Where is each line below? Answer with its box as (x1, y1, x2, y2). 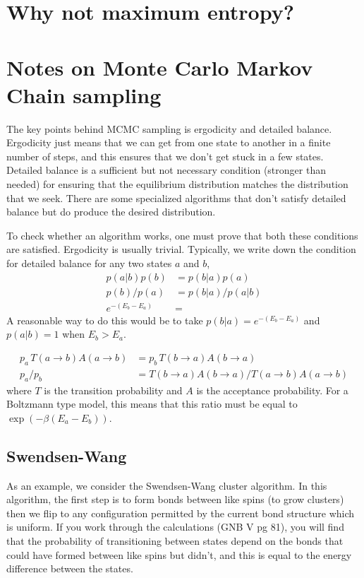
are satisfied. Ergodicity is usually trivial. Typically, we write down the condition (6, 242, 356, 256)
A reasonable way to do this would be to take (6, 312, 203, 327)
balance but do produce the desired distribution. (6, 204, 216, 219)
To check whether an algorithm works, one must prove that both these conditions (6, 228, 358, 242)
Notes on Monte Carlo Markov (6, 52, 313, 81)
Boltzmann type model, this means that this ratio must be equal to (6, 396, 298, 411)
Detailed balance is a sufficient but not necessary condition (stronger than (6, 163, 326, 177)
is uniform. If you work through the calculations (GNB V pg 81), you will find (6, 519, 344, 534)
